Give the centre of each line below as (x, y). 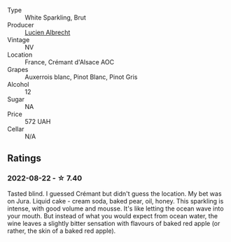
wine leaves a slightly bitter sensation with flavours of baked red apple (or (114, 223)
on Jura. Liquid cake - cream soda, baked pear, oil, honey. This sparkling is (115, 201)
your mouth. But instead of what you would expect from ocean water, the (113, 215)
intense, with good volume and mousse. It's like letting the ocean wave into (115, 208)
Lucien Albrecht (48, 32)
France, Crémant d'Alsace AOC (69, 62)
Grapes (18, 70)
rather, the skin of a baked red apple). (62, 231)
